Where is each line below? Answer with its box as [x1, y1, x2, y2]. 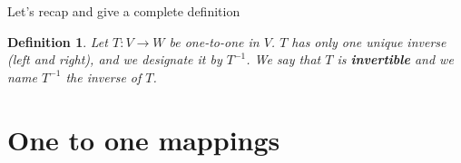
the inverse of [65, 67, 142, 86]
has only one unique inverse [291, 32, 446, 51]
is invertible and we [337, 50, 454, 69]
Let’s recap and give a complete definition [7, 2, 240, 20]
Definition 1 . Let [7, 32, 108, 51]
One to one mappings [7, 120, 280, 158]
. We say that [246, 50, 321, 69]
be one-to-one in [169, 32, 260, 51]
